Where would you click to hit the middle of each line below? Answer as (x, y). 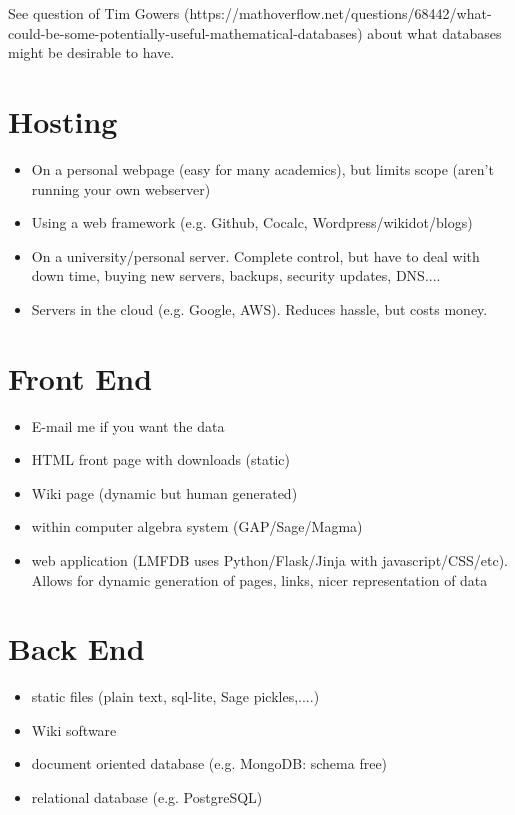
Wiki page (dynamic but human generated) (164, 492)
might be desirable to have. (91, 52)
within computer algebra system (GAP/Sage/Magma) (197, 526)
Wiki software (74, 729)
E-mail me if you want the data (128, 425)
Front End (80, 377)
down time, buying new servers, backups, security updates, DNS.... (236, 275)
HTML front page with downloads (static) (161, 459)
